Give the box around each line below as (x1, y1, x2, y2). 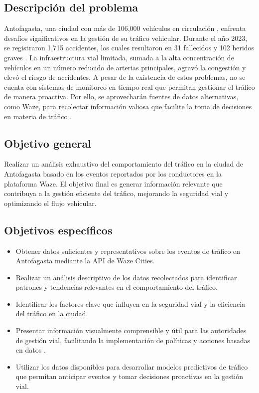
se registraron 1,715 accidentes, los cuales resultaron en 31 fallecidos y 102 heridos (4, 42, 255, 53)
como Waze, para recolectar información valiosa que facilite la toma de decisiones (4, 101, 252, 111)
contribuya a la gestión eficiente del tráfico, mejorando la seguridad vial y (4, 188, 229, 198)
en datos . (15, 345, 46, 355)
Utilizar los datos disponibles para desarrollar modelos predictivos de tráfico (15, 361, 248, 372)
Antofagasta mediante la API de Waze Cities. (15, 255, 155, 266)
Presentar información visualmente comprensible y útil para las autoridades (15, 325, 247, 336)
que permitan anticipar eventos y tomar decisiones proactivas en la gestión (15, 371, 244, 382)
